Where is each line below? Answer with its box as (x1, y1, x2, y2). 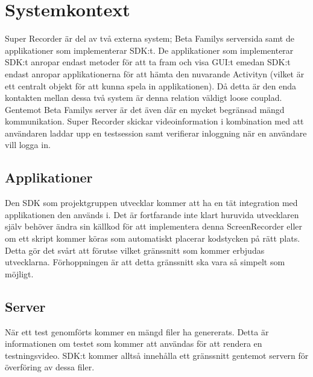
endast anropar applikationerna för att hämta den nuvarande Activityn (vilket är (5, 67, 305, 80)
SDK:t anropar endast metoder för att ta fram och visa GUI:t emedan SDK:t (5, 56, 291, 68)
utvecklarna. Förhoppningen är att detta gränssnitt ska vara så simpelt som (5, 256, 285, 268)
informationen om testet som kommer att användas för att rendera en (5, 337, 262, 350)
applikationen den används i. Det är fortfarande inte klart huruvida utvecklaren (5, 208, 299, 221)
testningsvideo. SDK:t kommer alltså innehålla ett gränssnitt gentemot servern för (5, 349, 309, 361)
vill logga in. (5, 138, 51, 151)
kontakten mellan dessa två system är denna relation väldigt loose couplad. (5, 91, 282, 104)
